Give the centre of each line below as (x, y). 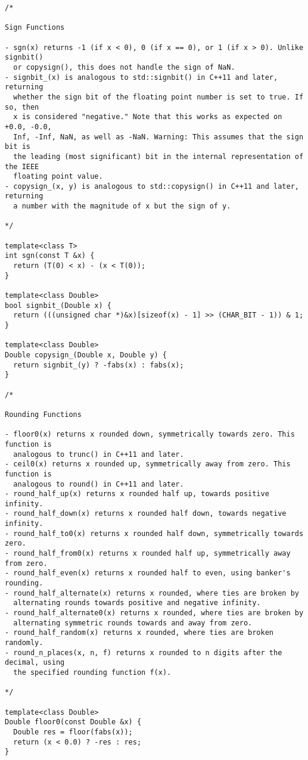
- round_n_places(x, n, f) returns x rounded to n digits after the (144, 652)
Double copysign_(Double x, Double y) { (86, 355)
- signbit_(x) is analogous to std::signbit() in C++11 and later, (141, 77)
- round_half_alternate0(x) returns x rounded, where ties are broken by (154, 613)
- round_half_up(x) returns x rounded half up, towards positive (137, 494)
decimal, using (35, 663)
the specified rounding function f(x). (92, 672)
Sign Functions (35, 28)
